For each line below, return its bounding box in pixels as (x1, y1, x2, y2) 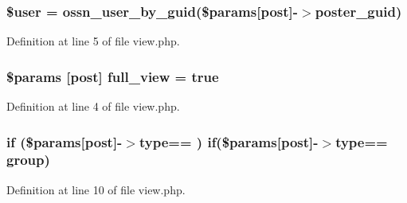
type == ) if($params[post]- (139, 131, 319, 151)
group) (6, 150, 50, 170)
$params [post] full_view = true (6, 66, 219, 86)
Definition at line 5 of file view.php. (6, 33, 180, 49)
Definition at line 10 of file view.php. (6, 181, 186, 197)
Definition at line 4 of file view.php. (6, 98, 180, 115)
